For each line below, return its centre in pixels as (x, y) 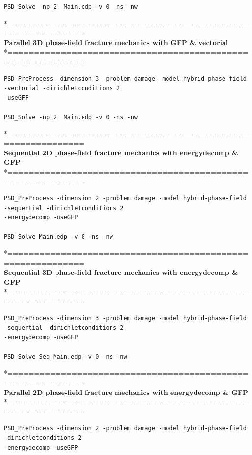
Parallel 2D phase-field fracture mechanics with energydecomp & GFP (126, 392)
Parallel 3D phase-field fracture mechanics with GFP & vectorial (116, 42)
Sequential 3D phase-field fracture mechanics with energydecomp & (121, 272)
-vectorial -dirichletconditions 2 (62, 88)
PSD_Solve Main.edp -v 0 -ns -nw (58, 237)
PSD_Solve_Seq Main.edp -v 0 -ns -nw (66, 357)
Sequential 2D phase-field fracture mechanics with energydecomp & (121, 152)
